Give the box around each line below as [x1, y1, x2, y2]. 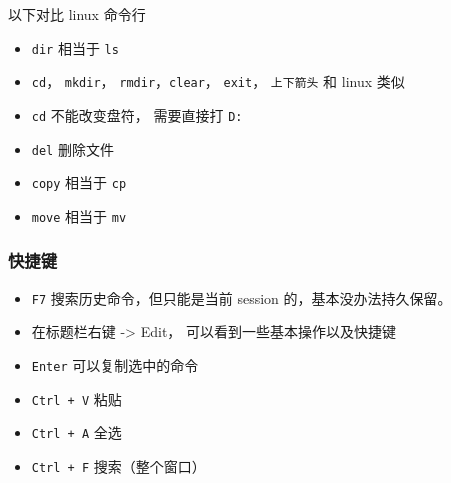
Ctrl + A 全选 [31, 422, 122, 443]
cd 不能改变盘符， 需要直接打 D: [31, 104, 243, 125]
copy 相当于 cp [31, 172, 127, 193]
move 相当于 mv [31, 205, 127, 226]
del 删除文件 [31, 138, 114, 159]
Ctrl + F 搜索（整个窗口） [31, 455, 206, 476]
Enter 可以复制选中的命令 [31, 355, 199, 375]
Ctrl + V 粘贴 [31, 388, 122, 409]
